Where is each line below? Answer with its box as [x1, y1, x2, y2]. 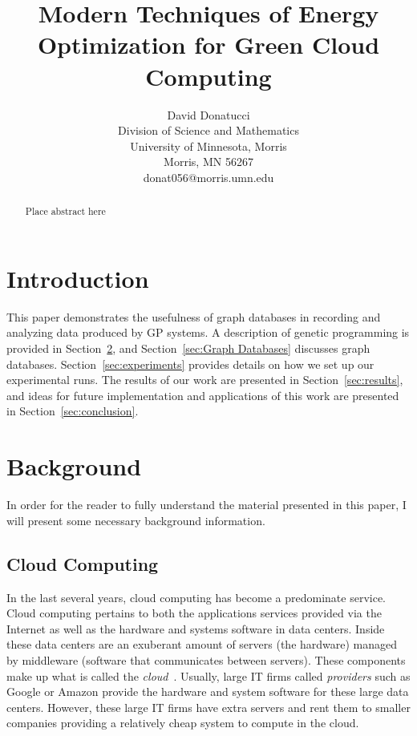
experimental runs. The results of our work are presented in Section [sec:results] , [6, 371, 403, 388]
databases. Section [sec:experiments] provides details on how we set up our [6, 355, 374, 372]
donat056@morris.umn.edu [143, 168, 274, 185]
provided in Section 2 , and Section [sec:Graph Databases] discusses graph [6, 340, 370, 357]
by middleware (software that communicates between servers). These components [6, 651, 406, 668]
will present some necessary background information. [6, 512, 265, 528]
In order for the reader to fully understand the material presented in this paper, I [6, 496, 407, 513]
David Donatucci [167, 106, 250, 123]
